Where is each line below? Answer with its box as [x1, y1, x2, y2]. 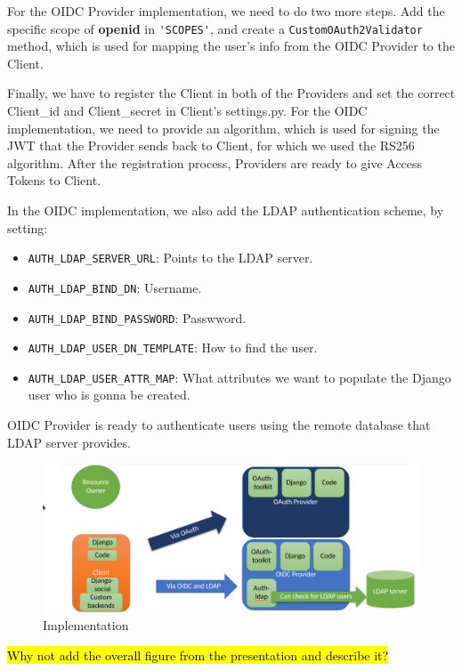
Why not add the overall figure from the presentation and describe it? [7, 645, 389, 664]
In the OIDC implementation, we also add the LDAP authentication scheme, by [7, 201, 444, 219]
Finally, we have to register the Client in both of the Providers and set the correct [7, 84, 456, 102]
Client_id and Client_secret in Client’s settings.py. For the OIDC [7, 101, 368, 120]
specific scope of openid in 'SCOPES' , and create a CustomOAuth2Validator [7, 19, 423, 37]
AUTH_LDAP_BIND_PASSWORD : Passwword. [28, 308, 247, 327]
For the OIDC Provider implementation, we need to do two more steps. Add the [7, 2, 445, 20]
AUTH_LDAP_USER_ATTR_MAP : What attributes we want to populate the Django [28, 368, 451, 386]
